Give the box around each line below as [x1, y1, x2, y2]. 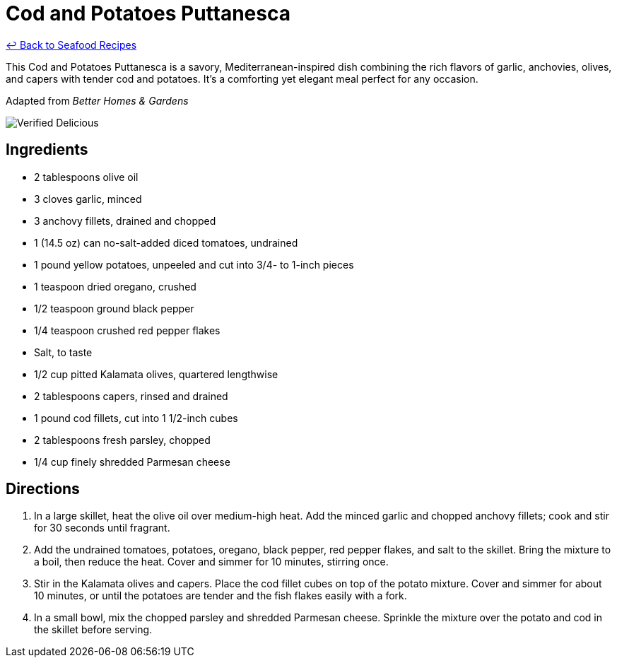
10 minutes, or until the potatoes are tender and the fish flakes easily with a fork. [34, 589, 407, 602]
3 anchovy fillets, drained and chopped [34, 214, 216, 227]
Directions [6, 480, 80, 498]
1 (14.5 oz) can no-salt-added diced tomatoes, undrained [34, 236, 298, 249]
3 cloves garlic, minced [34, 192, 142, 205]
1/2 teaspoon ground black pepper [34, 302, 194, 315]
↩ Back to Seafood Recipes [6, 38, 137, 51]
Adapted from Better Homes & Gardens [6, 94, 189, 107]
